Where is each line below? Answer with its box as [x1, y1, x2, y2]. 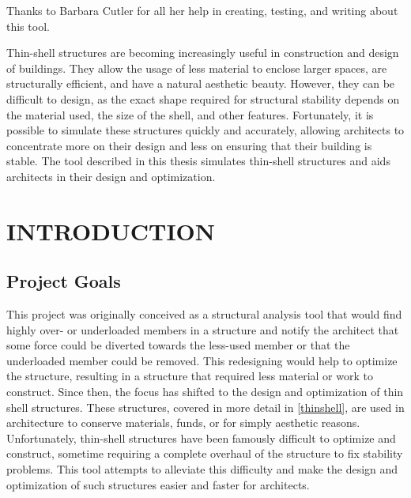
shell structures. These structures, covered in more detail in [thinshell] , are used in [6, 398, 405, 415]
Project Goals [6, 269, 121, 293]
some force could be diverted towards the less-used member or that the [6, 337, 350, 353]
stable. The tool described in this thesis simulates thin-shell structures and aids [6, 153, 390, 169]
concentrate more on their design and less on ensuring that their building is [6, 137, 372, 153]
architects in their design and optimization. [6, 168, 216, 184]
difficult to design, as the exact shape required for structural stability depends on [6, 90, 400, 107]
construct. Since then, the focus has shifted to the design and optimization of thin [6, 383, 404, 400]
